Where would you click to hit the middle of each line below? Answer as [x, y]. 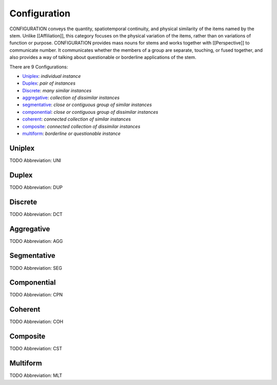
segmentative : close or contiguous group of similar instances [87, 105]
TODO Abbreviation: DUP [36, 187]
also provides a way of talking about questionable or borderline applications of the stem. [103, 57]
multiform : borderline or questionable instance [71, 134]
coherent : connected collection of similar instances [76, 119]
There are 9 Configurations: [39, 67]
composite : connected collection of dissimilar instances [81, 126]
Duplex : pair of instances [49, 83]
